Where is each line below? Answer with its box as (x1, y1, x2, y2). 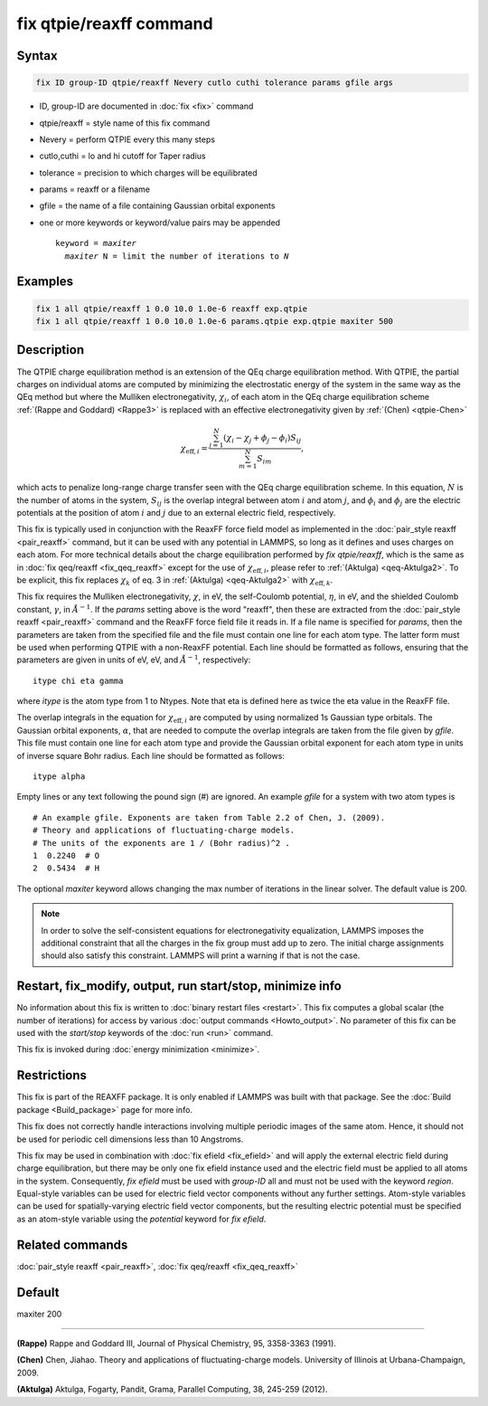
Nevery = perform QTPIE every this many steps (39, 134, 216, 145)
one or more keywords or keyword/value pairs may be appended (39, 217, 280, 228)
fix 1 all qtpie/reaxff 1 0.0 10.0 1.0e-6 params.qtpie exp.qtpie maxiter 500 (35, 317, 393, 327)
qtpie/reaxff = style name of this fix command (39, 118, 211, 128)
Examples (16, 274, 74, 290)
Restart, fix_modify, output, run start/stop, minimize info (16, 978, 343, 994)
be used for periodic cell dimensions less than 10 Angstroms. (16, 1134, 244, 1145)
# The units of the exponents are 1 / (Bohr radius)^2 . (33, 838, 291, 848)
